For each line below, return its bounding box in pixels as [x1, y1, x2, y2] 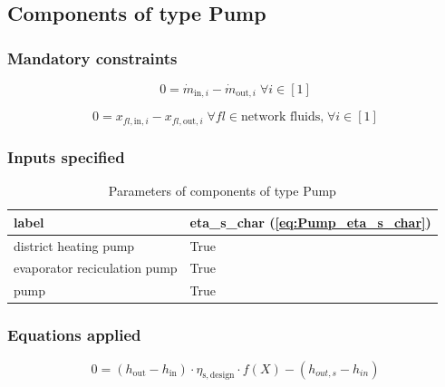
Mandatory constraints [7, 46, 178, 69]
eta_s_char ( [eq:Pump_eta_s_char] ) [189, 212, 431, 231]
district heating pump [14, 236, 135, 255]
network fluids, [240, 111, 324, 124]
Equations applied [7, 324, 141, 346]
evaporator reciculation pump [14, 258, 178, 277]
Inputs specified [7, 145, 125, 168]
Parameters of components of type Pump [108, 181, 336, 200]
